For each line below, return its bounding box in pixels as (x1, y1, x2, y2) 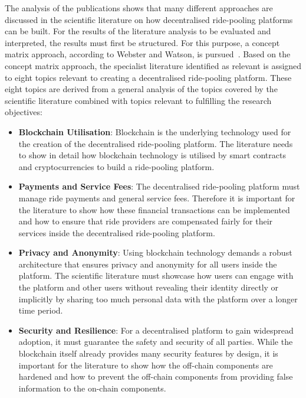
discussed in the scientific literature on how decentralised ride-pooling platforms (5, 13, 293, 25)
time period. (18, 304, 63, 317)
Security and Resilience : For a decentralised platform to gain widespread (18, 324, 294, 336)
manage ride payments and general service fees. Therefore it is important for (18, 191, 295, 204)
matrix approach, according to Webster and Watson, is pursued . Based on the (5, 48, 291, 60)
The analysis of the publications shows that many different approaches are (5, 2, 273, 14)
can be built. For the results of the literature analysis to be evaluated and (5, 25, 271, 37)
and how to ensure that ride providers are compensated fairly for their (18, 215, 273, 227)
